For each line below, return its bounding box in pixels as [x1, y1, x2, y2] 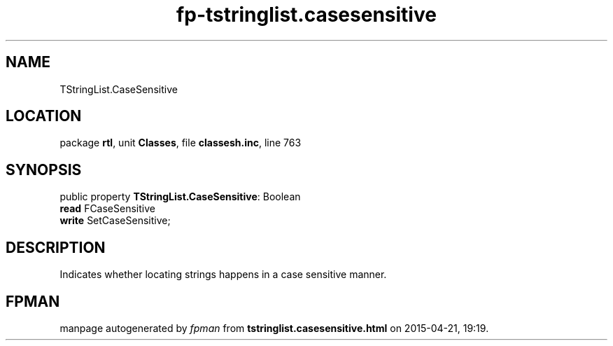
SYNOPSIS [6, 160, 82, 179]
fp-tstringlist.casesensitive [176, 3, 437, 27]
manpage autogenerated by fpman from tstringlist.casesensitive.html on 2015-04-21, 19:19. [59, 321, 489, 334]
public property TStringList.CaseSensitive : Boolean [59, 191, 301, 203]
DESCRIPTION [6, 238, 106, 256]
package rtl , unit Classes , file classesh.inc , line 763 [59, 137, 302, 149]
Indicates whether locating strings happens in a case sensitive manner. [59, 268, 387, 281]
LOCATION [6, 107, 82, 125]
